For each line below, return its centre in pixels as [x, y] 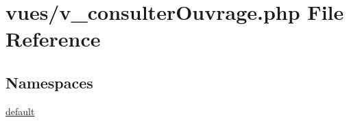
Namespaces [49, 82]
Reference [53, 39]
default [20, 111]
